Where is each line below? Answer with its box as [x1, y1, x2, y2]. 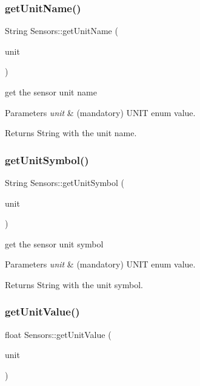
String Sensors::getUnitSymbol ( [5, 176, 125, 188]
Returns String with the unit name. [5, 126, 137, 139]
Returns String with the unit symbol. [5, 278, 143, 291]
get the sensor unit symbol [5, 237, 104, 250]
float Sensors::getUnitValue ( [5, 328, 112, 340]
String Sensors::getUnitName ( [5, 24, 118, 37]
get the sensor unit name [5, 86, 97, 98]
